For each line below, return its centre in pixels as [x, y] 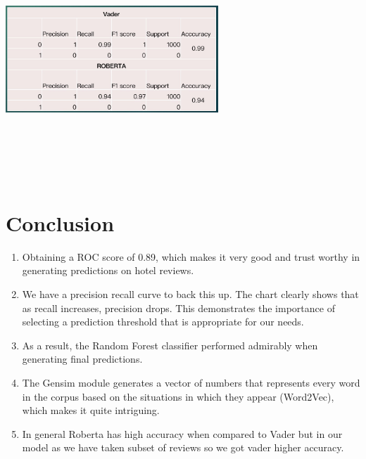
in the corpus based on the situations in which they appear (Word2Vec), [178, 396]
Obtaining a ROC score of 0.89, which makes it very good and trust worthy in [191, 256]
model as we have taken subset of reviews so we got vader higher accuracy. [183, 447]
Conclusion [60, 222]
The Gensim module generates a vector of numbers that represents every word [191, 383]
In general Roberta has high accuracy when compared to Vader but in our [182, 433]
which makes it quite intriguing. [91, 410]
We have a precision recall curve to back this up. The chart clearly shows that [190, 294]
